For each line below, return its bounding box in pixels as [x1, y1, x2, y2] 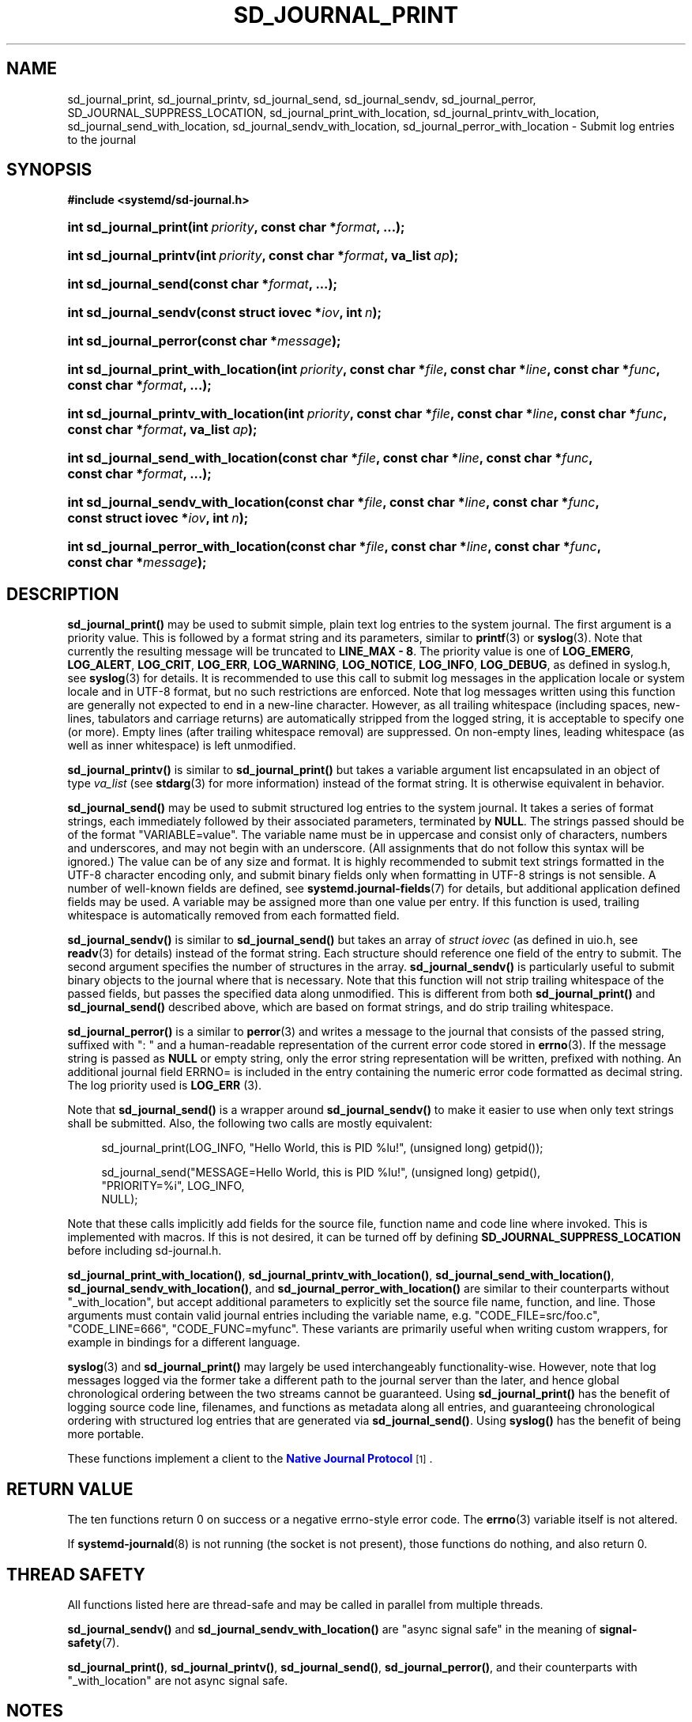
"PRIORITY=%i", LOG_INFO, [101, 1179, 245, 1193]
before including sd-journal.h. [67, 1244, 222, 1258]
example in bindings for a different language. [67, 1335, 300, 1350]
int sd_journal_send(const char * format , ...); [67, 276, 337, 293]
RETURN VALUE [6, 1478, 134, 1499]
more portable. [67, 1427, 145, 1441]
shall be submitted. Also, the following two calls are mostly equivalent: [67, 1116, 433, 1131]
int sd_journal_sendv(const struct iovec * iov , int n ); [67, 304, 382, 321]
